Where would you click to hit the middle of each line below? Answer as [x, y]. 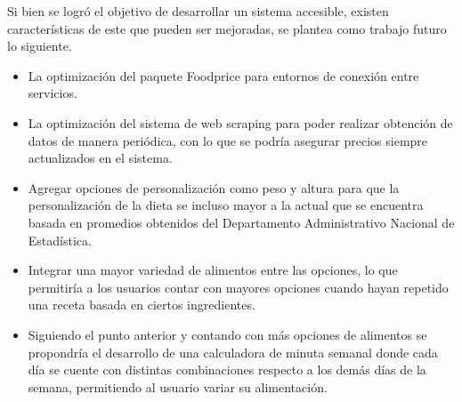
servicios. [53, 93]
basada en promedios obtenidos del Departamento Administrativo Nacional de [241, 222]
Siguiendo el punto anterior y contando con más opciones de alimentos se [227, 334]
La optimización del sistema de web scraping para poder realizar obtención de [240, 122]
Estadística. [60, 240]
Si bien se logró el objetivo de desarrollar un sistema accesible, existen [198, 11]
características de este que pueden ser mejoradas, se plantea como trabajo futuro [227, 28]
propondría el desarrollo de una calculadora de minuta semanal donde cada [233, 352]
